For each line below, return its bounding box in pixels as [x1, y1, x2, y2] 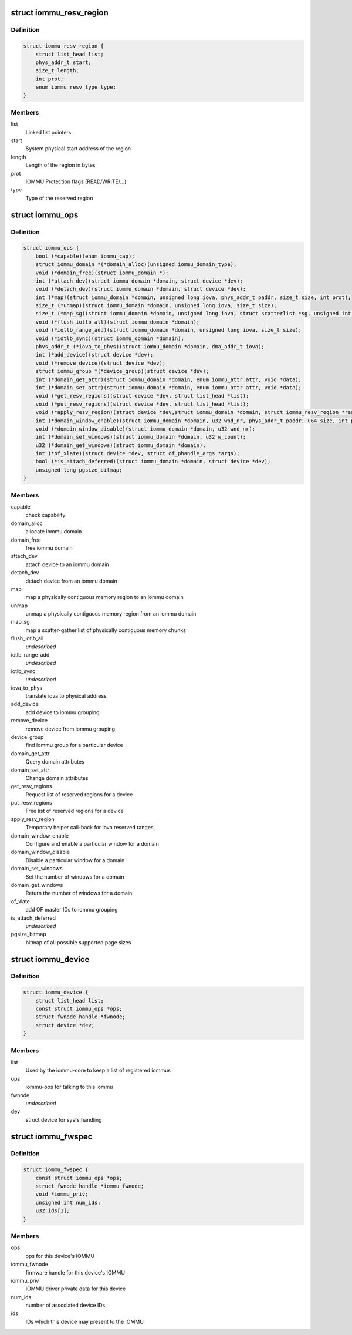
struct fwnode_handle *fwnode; [35, 1014, 126, 1020]
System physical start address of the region [25, 145, 131, 152]
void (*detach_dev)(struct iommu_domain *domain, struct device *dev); [35, 285, 246, 292]
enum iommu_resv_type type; [35, 84, 117, 90]
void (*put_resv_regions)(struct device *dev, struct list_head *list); [35, 401, 249, 408]
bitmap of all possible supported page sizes [25, 939, 131, 946]
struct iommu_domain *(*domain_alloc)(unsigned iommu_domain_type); [35, 261, 237, 268]
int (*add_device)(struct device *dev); [35, 351, 154, 358]
